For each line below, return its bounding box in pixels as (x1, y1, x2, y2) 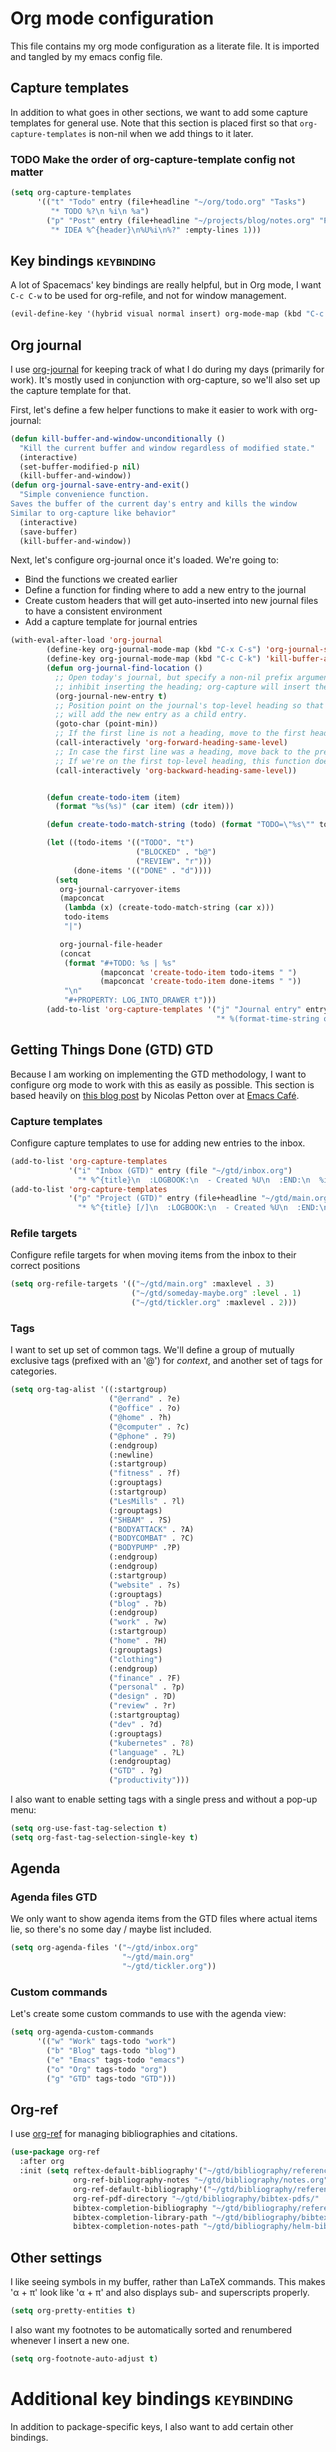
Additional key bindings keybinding (10, 2388, 294, 2411)
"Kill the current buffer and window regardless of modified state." (19, 443, 315, 453)
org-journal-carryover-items (59, 884, 182, 894)
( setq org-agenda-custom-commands (10, 2027, 155, 2037)
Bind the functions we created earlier (24, 573, 178, 586)
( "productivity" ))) (108, 1775, 190, 1786)
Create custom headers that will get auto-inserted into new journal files (24, 595, 319, 607)
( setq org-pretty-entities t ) (10, 2306, 137, 2316)
